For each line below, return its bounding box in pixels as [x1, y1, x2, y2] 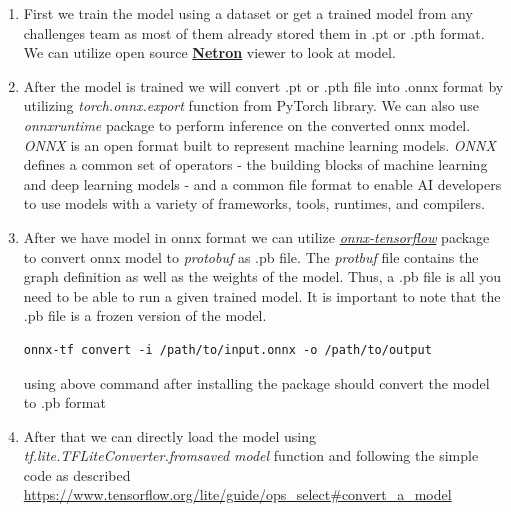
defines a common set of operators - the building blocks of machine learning [23, 154, 488, 175]
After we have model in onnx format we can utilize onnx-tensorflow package [23, 226, 490, 247]
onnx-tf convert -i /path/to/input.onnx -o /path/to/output [23, 342, 432, 357]
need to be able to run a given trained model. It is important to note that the [23, 285, 501, 306]
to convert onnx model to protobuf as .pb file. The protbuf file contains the [23, 246, 479, 267]
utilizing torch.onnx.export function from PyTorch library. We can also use [23, 95, 479, 116]
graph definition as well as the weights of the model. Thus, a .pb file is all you [23, 266, 501, 287]
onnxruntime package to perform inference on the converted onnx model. [23, 114, 471, 135]
